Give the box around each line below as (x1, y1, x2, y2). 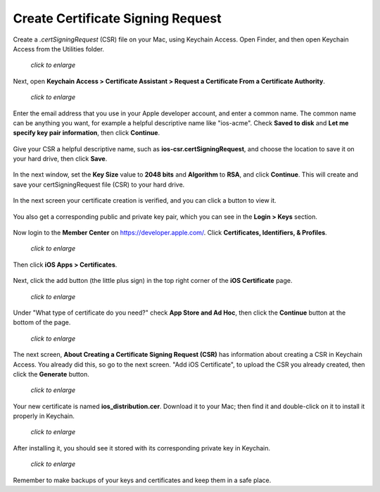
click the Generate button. (13, 370, 89, 378)
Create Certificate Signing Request (13, 11, 222, 26)
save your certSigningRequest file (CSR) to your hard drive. (13, 180, 185, 189)
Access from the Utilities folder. (13, 44, 105, 53)
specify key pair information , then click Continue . (13, 129, 160, 137)
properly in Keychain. (13, 412, 75, 420)
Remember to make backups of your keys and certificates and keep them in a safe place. (13, 476, 272, 484)
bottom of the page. (13, 318, 71, 327)
